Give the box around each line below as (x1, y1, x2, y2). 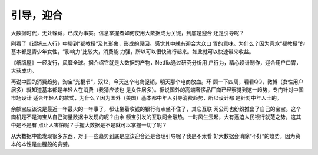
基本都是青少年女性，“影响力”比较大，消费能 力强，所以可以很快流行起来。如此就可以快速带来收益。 (11, 48, 254, 55)
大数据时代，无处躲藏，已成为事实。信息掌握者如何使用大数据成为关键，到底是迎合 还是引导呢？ (11, 29, 244, 36)
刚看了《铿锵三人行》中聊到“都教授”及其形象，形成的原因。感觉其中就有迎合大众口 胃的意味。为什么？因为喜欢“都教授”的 (11, 40, 306, 47)
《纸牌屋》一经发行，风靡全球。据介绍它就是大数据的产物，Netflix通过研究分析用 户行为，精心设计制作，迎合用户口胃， (11, 59, 302, 66)
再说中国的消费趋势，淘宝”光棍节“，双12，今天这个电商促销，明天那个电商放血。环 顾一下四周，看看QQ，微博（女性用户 (11, 78, 303, 85)
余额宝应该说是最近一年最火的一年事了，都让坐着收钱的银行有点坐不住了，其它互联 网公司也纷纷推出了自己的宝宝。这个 (11, 105, 302, 112)
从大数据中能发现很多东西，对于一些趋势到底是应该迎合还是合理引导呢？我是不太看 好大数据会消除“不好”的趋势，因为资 (11, 132, 301, 139)
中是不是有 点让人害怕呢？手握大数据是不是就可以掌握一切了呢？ (11, 122, 167, 129)
